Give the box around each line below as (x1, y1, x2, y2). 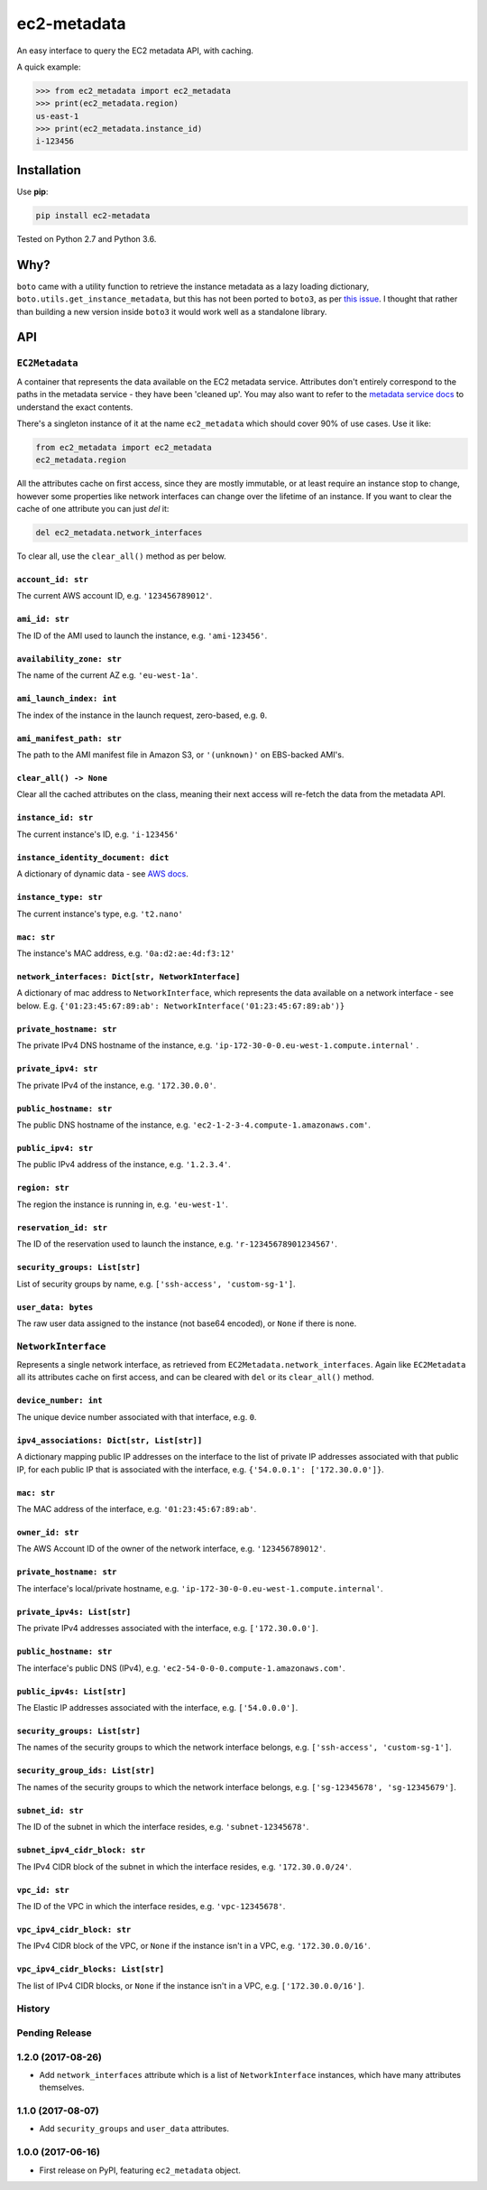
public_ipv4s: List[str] (16, 1686, 126, 1696)
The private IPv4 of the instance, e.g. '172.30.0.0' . (16, 1080, 216, 1090)
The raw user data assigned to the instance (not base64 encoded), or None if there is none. (16, 1318, 357, 1329)
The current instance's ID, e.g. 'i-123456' (16, 829, 179, 840)
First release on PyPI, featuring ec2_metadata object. (39, 2165, 241, 2176)
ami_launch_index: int (16, 693, 117, 704)
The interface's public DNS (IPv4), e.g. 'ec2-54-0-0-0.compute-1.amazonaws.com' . (16, 1662, 346, 1674)
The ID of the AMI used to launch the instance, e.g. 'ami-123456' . (16, 630, 268, 641)
